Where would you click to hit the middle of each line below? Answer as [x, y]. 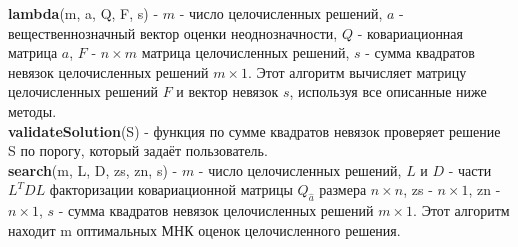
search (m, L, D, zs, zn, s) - [93, 169]
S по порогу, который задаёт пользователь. [138, 150]
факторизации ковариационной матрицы [171, 189]
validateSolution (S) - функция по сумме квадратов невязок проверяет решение [254, 130]
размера [343, 189]
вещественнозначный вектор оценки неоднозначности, [173, 32]
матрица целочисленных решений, [245, 52]
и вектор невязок [227, 91]
